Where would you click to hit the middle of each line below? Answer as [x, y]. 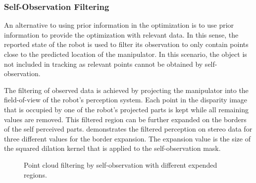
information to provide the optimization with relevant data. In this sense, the [121, 34]
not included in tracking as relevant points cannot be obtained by [103, 64]
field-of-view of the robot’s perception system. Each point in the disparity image [126, 100]
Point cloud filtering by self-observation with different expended [121, 164]
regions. [35, 174]
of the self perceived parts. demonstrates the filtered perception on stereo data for [128, 129]
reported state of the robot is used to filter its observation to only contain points [126, 44]
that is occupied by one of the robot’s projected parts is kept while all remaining [126, 109]
